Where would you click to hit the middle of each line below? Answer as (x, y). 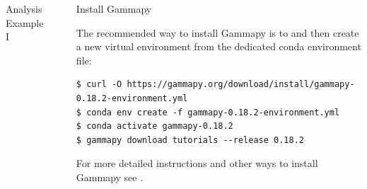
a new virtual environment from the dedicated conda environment (219, 46)
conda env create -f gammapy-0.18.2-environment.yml (213, 112)
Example (25, 22)
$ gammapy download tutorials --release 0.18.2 (190, 140)
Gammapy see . (110, 177)
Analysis (24, 8)
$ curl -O (99, 85)
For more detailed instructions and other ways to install (197, 163)
